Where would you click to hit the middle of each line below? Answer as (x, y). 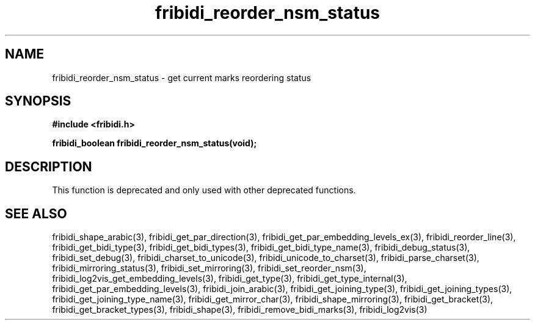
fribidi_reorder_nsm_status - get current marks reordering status (182, 77)
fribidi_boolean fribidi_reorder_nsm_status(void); (155, 143)
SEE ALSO (36, 213)
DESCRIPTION (49, 166)
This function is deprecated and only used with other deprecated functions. (204, 190)
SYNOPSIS (38, 101)
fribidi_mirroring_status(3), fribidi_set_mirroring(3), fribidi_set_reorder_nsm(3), (209, 268)
